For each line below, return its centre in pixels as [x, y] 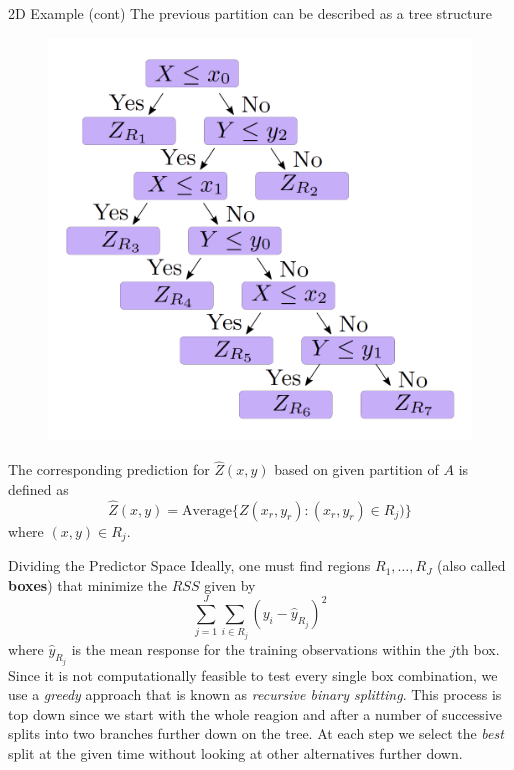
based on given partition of [356, 469]
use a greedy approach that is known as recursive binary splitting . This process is [255, 694]
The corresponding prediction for [109, 469]
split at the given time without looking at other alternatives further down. [235, 752]
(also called [471, 565]
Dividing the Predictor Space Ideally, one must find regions [189, 565]
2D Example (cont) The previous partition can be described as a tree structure [250, 13]
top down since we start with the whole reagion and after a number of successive [255, 713]
